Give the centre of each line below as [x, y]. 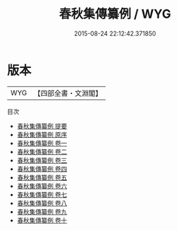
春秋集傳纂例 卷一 [42, 143]
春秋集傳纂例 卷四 [42, 169]
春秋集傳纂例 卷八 [42, 203]
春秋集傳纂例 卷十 [42, 220]
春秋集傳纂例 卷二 [42, 151]
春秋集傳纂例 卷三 [42, 160]
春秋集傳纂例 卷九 [42, 211]
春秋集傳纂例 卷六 [42, 186]
